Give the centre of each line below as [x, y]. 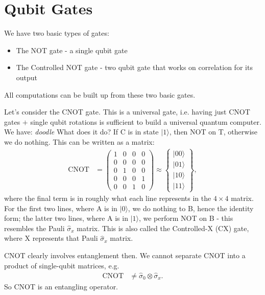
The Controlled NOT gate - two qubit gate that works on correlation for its [134, 67]
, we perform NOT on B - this [186, 218]
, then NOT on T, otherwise [213, 132]
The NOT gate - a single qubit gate [72, 50]
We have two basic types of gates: [57, 33]
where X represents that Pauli [51, 238]
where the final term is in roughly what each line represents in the [108, 198]
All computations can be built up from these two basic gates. [100, 94]
